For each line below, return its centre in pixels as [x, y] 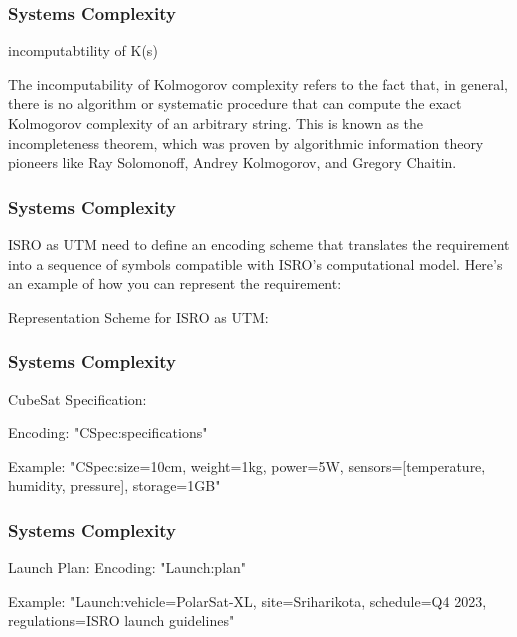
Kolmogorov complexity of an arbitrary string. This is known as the [216, 123]
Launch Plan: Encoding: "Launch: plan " [127, 567]
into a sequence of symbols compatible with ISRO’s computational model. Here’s [255, 263]
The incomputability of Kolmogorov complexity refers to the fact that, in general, [258, 83]
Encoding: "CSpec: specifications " [108, 432]
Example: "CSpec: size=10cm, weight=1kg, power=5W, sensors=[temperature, [247, 465]
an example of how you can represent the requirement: [175, 283]
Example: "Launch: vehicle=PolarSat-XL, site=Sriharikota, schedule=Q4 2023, [247, 600]
